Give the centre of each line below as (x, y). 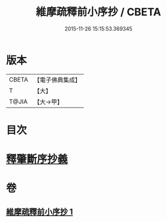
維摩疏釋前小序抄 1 (40, 212)
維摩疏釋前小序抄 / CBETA (98, 12)
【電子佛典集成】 (57, 80)
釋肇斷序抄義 (37, 159)
